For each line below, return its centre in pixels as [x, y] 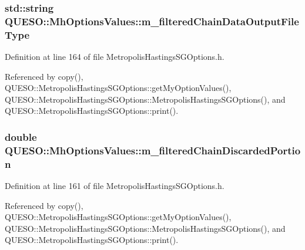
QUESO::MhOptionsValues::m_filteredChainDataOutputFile [152, 21]
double [21, 136]
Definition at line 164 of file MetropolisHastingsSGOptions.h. [115, 57]
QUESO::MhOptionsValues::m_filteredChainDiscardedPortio [153, 150]
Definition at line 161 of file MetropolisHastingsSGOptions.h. [115, 186]
